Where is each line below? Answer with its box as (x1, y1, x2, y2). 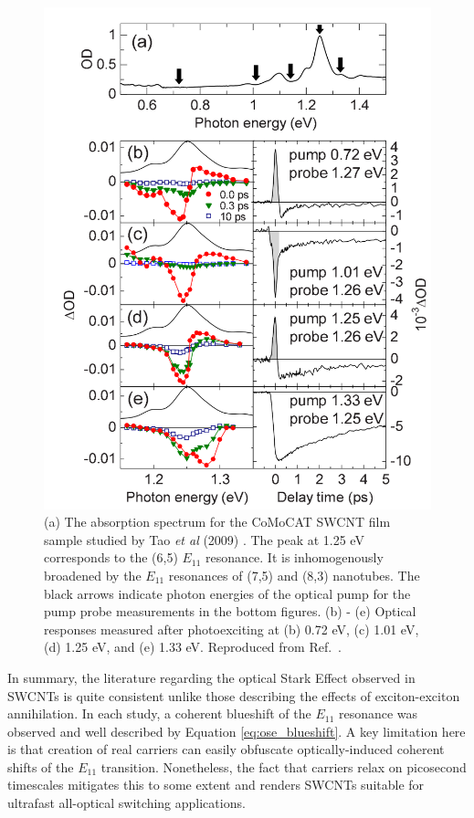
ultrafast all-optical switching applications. (7, 793, 246, 813)
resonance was (338, 704, 418, 723)
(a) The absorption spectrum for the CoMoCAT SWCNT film (44, 512, 391, 531)
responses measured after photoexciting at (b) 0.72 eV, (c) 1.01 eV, (44, 619, 419, 638)
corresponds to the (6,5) (44, 548, 178, 567)
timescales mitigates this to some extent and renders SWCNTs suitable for (7, 775, 425, 794)
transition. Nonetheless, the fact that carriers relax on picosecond (100, 757, 467, 776)
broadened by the (44, 565, 142, 584)
